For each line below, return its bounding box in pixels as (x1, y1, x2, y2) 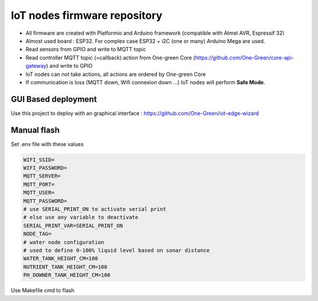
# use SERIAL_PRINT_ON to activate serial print (23, 206, 167, 213)
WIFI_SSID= (23, 156, 55, 163)
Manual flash (11, 125, 60, 135)
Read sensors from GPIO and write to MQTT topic (25, 46, 147, 53)
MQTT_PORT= (23, 181, 55, 188)
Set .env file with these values (11, 140, 84, 147)
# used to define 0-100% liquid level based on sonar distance (23, 247, 210, 253)
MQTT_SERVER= (23, 173, 61, 180)
